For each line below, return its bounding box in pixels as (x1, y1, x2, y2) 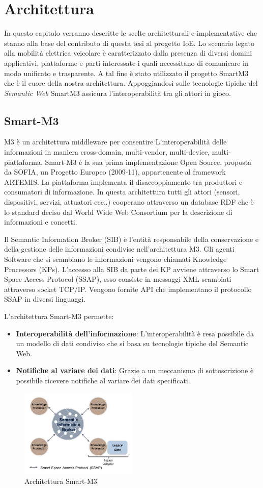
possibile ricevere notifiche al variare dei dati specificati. (16, 375, 190, 385)
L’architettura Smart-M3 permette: (4, 310, 114, 321)
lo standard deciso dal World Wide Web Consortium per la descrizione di (4, 206, 232, 217)
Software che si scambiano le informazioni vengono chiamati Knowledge (4, 254, 227, 264)
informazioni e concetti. (4, 216, 77, 227)
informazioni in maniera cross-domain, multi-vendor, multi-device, (4, 147, 210, 157)
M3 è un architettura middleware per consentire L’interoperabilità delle (4, 136, 227, 147)
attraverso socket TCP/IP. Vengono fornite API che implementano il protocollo (4, 283, 252, 294)
